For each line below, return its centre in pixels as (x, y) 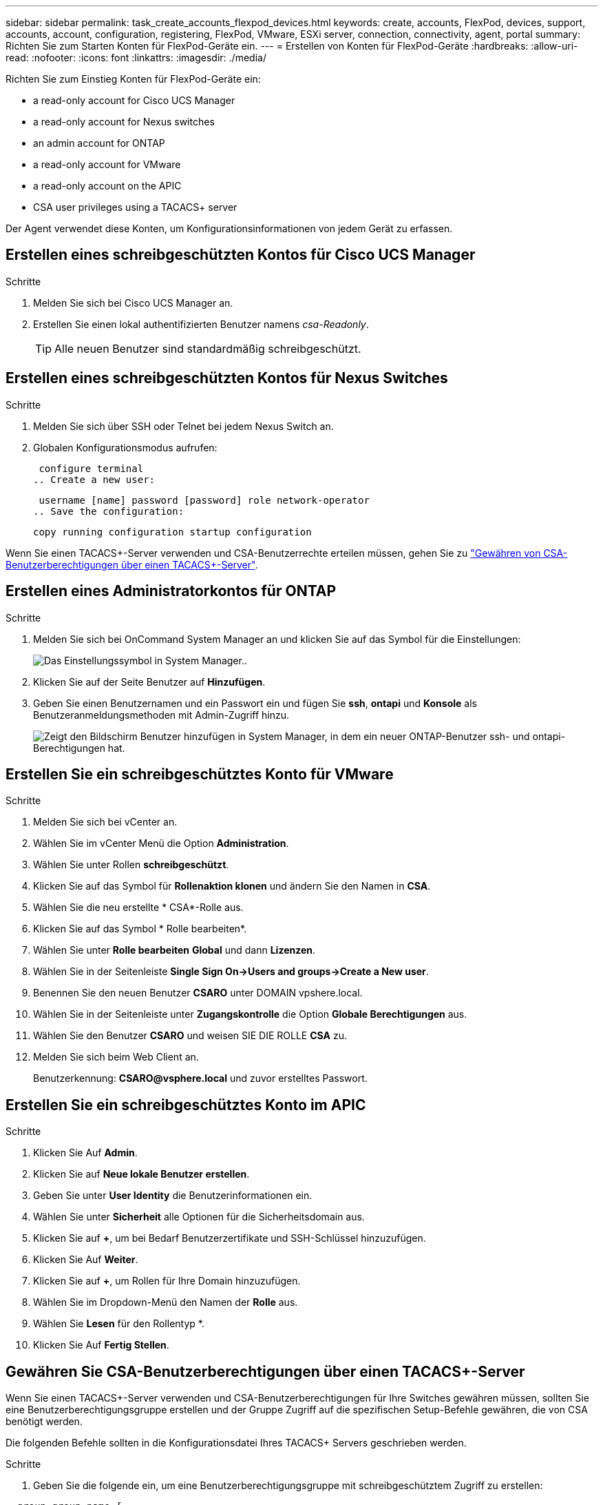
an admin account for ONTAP (99, 143)
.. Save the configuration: (109, 511)
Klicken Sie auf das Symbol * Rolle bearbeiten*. (140, 929)
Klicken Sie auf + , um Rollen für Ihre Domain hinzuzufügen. (167, 1281)
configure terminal (91, 468)
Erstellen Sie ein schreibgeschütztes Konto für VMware (200, 774)
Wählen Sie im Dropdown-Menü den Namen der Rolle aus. (166, 1302)
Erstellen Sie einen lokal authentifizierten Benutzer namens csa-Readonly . (201, 324)
